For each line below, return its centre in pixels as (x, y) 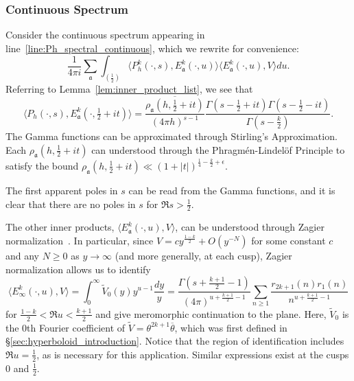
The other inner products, (60, 227)
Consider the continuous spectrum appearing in (105, 35)
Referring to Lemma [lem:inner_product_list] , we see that (129, 89)
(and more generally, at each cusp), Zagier (203, 255)
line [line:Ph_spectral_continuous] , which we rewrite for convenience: (152, 48)
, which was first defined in (231, 327)
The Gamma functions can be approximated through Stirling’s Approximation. (172, 136)
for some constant (288, 240)
